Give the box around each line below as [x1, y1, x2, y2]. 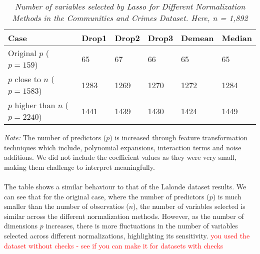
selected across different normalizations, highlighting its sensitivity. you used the [4, 230, 250, 240]
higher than [14, 99, 55, 111]
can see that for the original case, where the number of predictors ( [4, 191, 209, 201]
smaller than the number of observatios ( [4, 201, 129, 211]
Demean [181, 32, 214, 44]
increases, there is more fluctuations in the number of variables [45, 220, 238, 231]
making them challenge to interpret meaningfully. [4, 161, 155, 172]
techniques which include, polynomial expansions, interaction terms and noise [4, 142, 241, 152]
